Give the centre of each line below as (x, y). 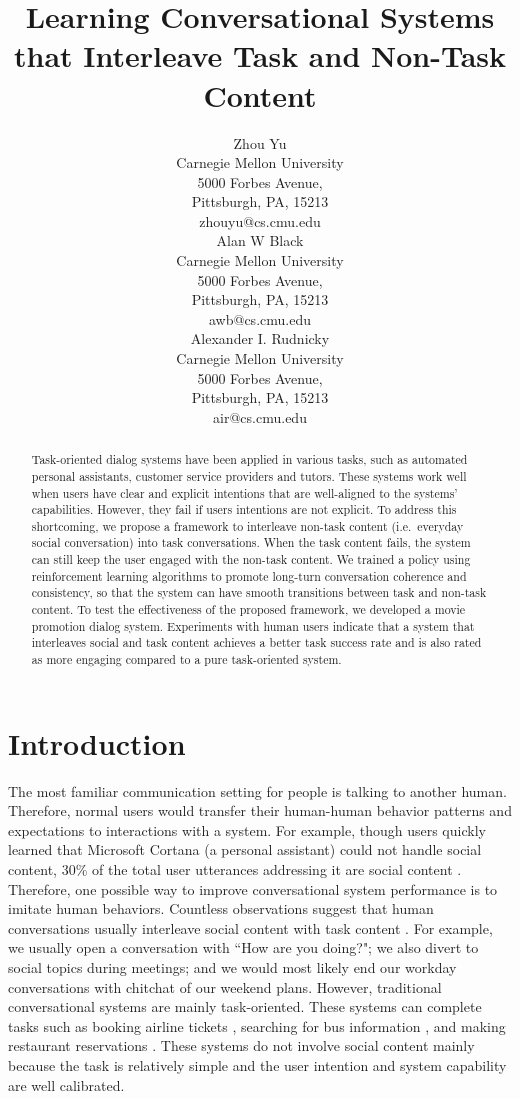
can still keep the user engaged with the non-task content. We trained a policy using (251, 559)
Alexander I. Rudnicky (260, 338)
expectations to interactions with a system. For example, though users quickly (247, 829)
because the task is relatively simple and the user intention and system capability (257, 1064)
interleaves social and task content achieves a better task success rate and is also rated (256, 642)
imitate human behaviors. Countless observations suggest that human (221, 908)
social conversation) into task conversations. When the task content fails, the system (251, 542)
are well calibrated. (66, 1084)
